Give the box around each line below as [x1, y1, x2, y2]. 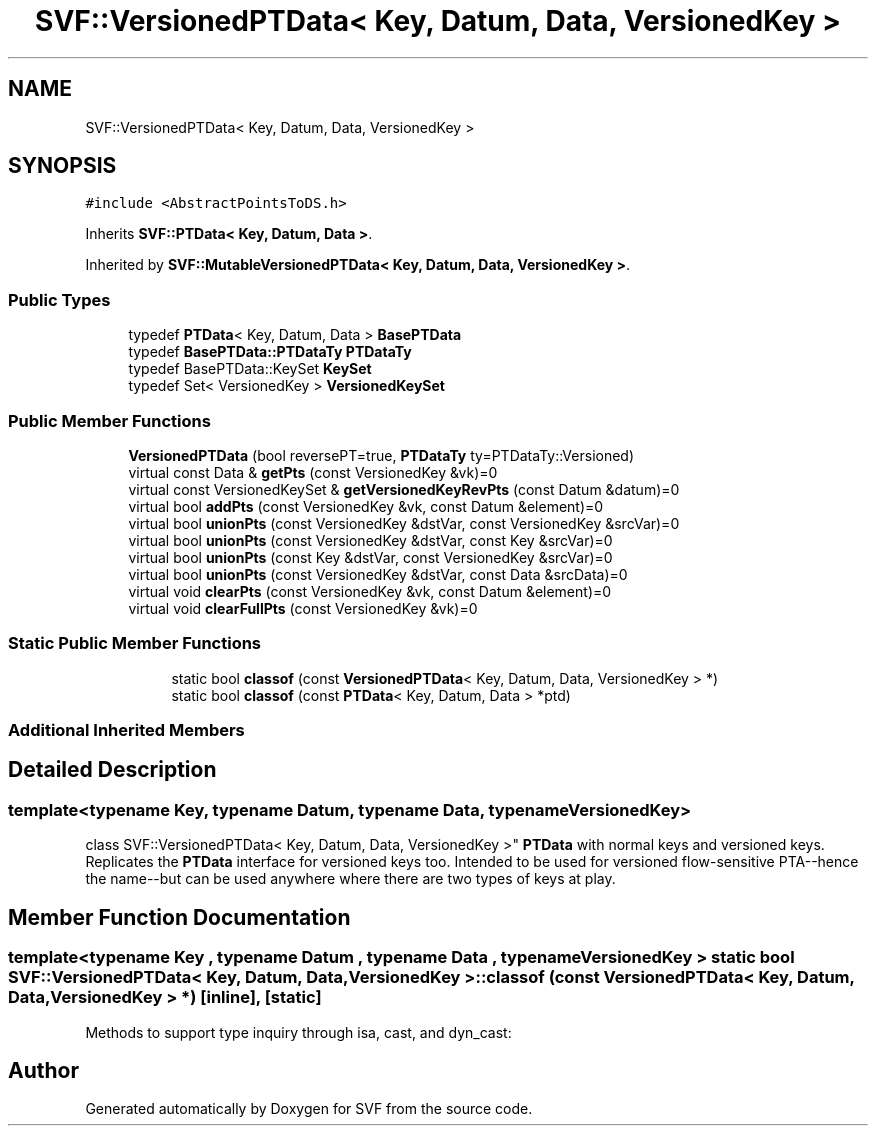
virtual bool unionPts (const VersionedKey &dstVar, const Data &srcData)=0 [128, 565, 628, 583]
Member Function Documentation [8, 904, 351, 930]
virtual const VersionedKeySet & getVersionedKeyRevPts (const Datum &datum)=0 [128, 480, 680, 498]
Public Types [8, 289, 111, 310]
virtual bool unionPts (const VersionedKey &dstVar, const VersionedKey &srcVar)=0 [128, 514, 680, 532]
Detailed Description [8, 757, 217, 783]
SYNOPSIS [8, 153, 117, 179]
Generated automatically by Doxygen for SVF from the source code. [85, 1100, 533, 1118]
